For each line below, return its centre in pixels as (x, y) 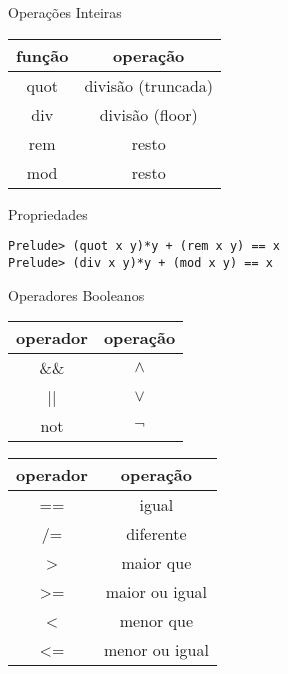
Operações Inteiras (65, 12)
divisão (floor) (148, 114)
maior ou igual (156, 592)
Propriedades (48, 213)
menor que (156, 621)
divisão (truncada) (148, 85)
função (42, 55)
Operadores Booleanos (76, 294)
